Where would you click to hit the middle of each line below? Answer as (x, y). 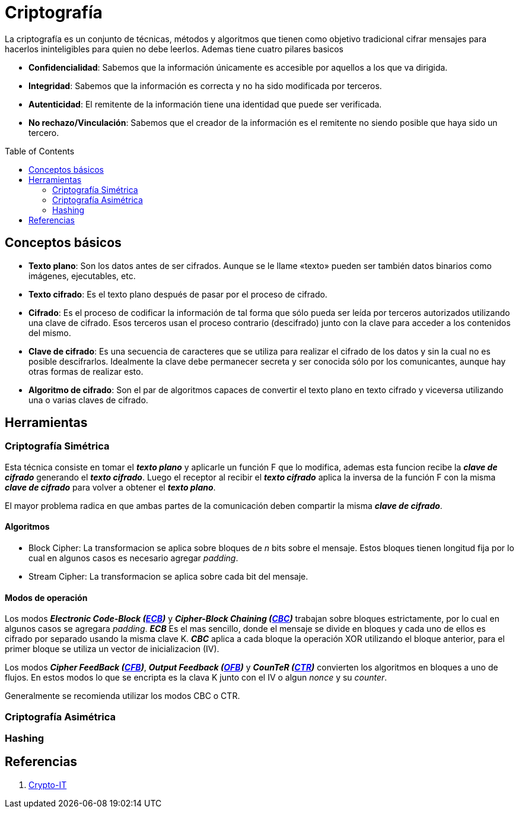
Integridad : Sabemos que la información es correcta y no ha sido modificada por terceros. (205, 86)
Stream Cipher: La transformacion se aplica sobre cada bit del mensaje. (168, 577)
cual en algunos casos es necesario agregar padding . (133, 558)
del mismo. (50, 333)
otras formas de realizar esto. (86, 371)
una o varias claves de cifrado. (88, 400)
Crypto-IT (48, 784)
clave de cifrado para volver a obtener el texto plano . (110, 487)
